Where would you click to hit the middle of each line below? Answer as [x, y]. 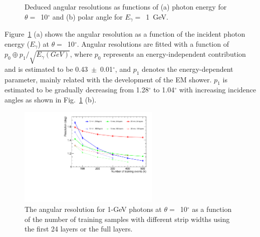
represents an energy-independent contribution [175, 54]
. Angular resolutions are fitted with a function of [153, 43]
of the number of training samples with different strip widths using [127, 219]
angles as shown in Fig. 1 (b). [51, 100]
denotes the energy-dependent [188, 69]
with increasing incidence [218, 90]
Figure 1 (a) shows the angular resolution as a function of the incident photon [125, 34]
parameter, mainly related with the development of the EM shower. [108, 79]
